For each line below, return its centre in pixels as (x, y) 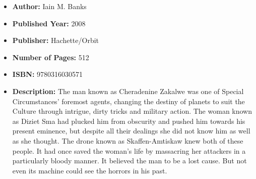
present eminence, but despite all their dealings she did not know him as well (131, 131)
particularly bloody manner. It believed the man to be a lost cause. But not (130, 161)
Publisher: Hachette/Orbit (56, 40)
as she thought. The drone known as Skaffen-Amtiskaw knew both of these (128, 140)
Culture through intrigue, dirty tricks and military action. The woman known (132, 111)
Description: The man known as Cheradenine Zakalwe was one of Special (128, 91)
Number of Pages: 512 (51, 57)
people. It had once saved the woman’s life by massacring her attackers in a (129, 150)
